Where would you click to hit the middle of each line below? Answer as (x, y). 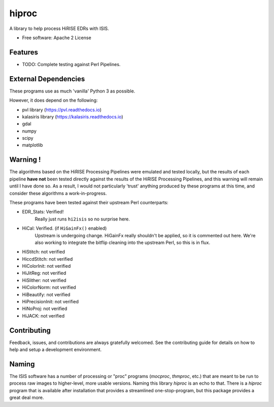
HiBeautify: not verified (46, 294)
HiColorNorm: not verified (49, 288)
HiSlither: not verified (44, 280)
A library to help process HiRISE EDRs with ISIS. (59, 28)
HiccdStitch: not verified (47, 259)
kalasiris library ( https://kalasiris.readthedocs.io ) (73, 116)
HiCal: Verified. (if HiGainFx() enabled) (64, 228)
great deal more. (27, 398)
